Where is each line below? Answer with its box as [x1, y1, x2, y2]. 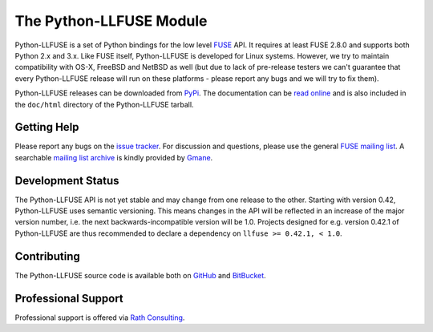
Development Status [14, 173, 119, 188]
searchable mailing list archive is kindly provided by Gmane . [14, 152, 213, 162]
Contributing [14, 249, 80, 263]
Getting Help [14, 120, 79, 134]
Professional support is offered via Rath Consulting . [14, 313, 185, 322]
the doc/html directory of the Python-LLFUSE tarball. [14, 99, 194, 109]
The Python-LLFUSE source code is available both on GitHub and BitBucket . [14, 270, 266, 280]
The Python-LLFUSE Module [14, 12, 208, 30]
